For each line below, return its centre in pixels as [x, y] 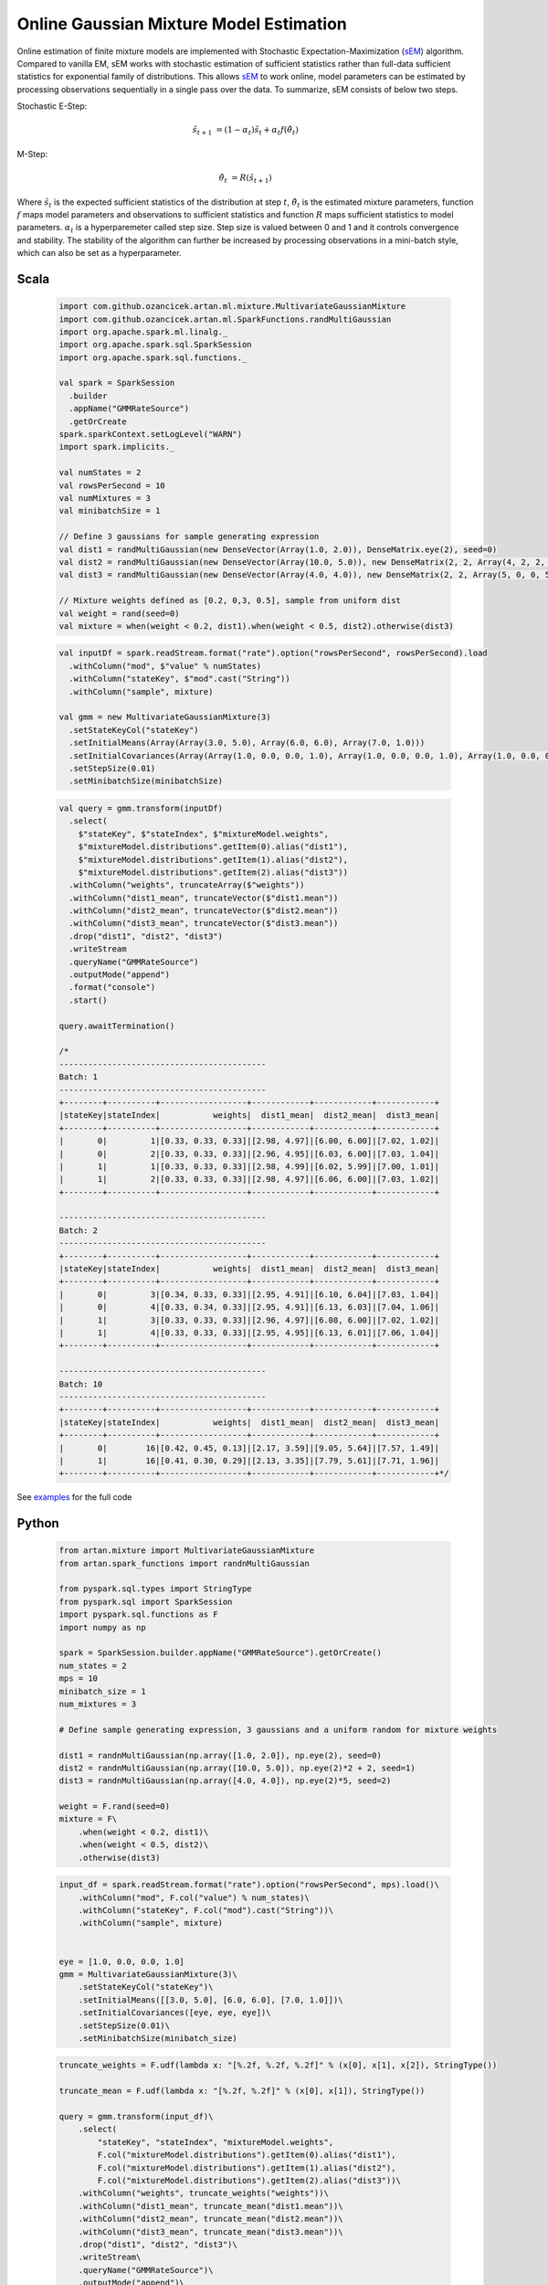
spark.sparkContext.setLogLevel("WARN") [150, 435]
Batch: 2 [79, 1230]
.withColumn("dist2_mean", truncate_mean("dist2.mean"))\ [211, 2219]
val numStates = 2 [100, 473]
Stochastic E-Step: [52, 106]
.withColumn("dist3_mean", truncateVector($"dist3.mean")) [204, 924]
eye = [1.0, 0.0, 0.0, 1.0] [121, 1961]
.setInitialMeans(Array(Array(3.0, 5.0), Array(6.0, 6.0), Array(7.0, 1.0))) [247, 743]
